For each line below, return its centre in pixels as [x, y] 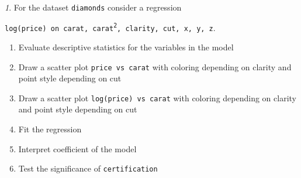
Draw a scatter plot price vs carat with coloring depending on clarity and [155, 66]
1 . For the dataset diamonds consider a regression [93, 7]
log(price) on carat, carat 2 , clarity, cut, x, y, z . [110, 27]
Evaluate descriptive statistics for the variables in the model [126, 47]
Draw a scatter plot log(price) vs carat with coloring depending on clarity [157, 97]
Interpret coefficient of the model [77, 148]
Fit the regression [50, 129]
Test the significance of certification [88, 168]
